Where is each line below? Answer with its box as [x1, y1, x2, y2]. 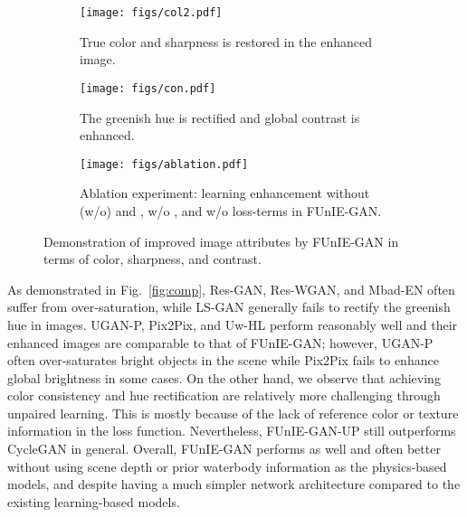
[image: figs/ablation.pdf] [80, 157, 249, 171]
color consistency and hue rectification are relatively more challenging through [7, 386, 441, 405]
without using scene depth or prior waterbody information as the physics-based [7, 456, 447, 475]
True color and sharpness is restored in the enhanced [80, 32, 372, 51]
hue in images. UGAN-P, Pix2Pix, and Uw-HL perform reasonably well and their [7, 315, 458, 334]
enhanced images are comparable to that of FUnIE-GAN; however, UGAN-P [7, 333, 434, 352]
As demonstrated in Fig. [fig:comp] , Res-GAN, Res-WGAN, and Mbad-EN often [7, 279, 455, 298]
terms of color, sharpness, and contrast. [43, 249, 262, 268]
